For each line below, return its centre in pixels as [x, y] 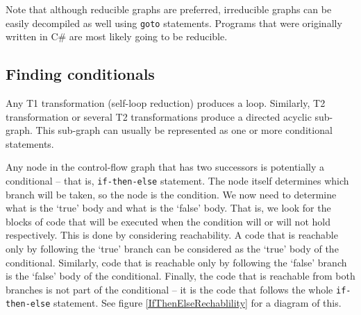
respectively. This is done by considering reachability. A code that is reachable [172, 235]
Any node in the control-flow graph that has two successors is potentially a [165, 167]
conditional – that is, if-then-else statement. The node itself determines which [177, 181]
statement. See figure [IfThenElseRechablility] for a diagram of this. [198, 303]
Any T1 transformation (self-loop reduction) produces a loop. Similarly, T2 [166, 103]
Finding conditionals [80, 74]
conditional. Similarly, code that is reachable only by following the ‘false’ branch [176, 262]
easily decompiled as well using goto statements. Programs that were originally [174, 23]
